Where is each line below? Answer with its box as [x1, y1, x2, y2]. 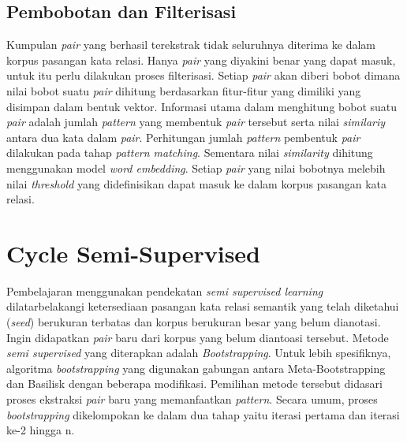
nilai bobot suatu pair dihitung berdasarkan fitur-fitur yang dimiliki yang [6, 82, 361, 99]
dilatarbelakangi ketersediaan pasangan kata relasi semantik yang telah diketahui [6, 298, 399, 315]
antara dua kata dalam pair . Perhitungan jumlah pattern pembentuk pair [6, 128, 360, 145]
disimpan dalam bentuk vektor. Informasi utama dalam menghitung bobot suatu [6, 98, 398, 114]
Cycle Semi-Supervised [6, 236, 261, 269]
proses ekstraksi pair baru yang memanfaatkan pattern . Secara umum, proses [6, 391, 378, 408]
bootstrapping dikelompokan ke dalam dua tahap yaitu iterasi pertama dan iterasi [6, 406, 400, 423]
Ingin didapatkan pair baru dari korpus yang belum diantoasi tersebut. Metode [6, 329, 389, 345]
